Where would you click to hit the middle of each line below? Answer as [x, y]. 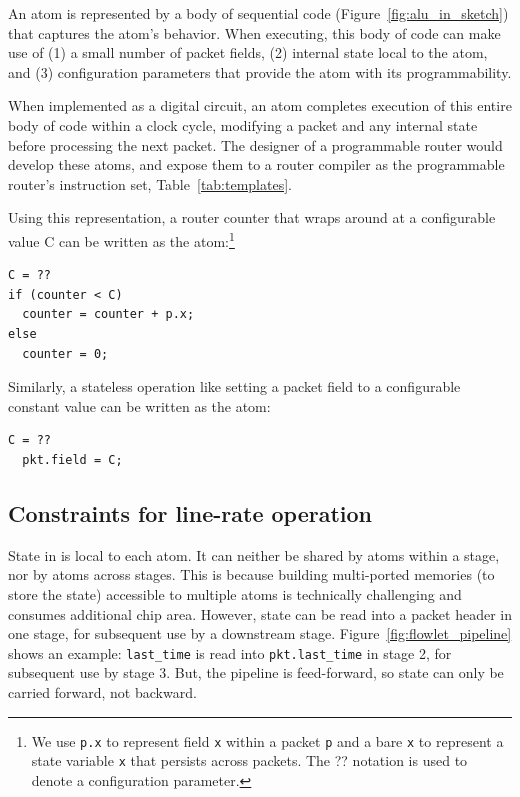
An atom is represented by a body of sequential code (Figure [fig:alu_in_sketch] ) [258, 13]
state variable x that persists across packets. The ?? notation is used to [249, 760]
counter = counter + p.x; [108, 314]
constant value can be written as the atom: [139, 405]
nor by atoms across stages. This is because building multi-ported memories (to [251, 574]
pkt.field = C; [72, 459]
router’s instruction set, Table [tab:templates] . [150, 183]
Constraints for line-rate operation [190, 512]
